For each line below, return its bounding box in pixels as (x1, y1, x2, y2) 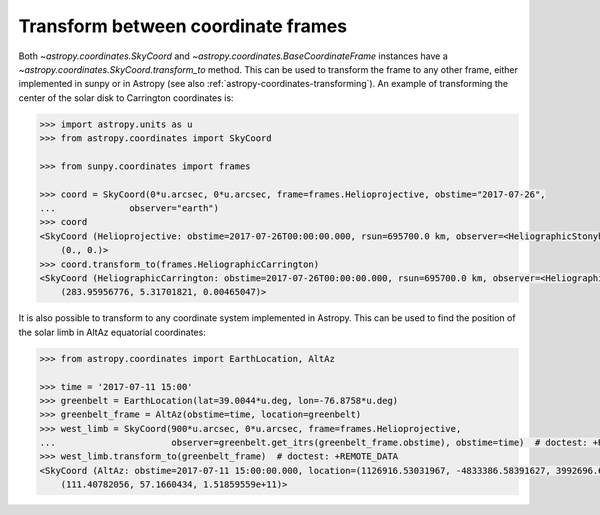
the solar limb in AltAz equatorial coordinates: (18, 326, 207, 338)
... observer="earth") (39, 203, 220, 214)
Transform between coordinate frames (18, 15, 348, 37)
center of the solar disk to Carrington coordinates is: (18, 91, 234, 104)
